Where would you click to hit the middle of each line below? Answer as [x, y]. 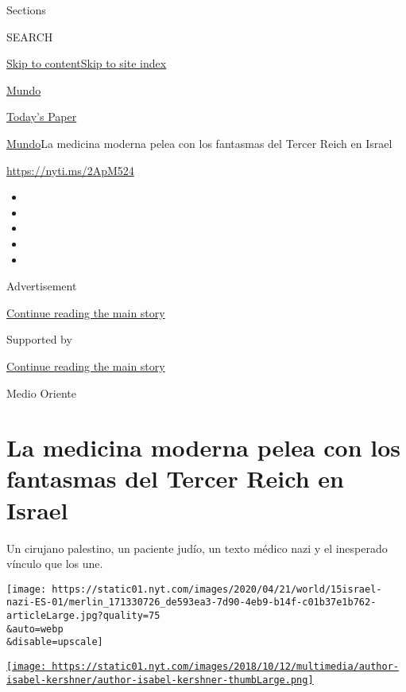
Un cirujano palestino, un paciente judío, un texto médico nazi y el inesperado [197, 548]
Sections [26, 10]
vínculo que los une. [55, 564]
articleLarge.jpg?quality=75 [83, 616]
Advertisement [42, 286]
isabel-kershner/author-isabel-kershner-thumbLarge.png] [160, 680]
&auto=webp [35, 629]
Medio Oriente [41, 393]
